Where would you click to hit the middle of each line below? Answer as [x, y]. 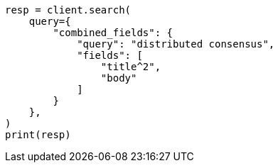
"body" [119, 78]
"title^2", [131, 67]
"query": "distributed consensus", [176, 44]
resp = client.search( [68, 10]
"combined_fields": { [113, 33]
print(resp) [38, 135]
